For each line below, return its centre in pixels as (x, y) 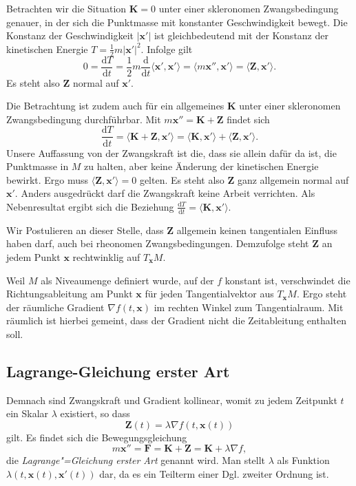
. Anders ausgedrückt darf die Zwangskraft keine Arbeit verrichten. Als (165, 193)
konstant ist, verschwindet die (287, 280)
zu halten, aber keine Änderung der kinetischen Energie (201, 166)
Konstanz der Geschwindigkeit (70, 35)
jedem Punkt (33, 256)
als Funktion (303, 460)
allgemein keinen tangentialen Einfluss (257, 230)
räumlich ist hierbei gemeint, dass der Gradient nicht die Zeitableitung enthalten (177, 320)
